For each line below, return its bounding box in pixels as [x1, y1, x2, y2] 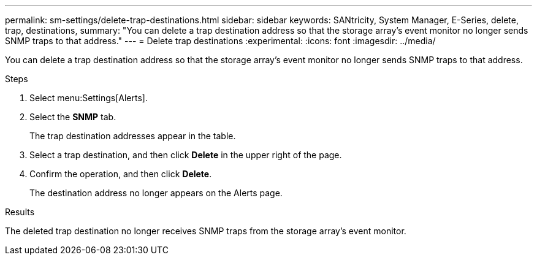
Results [5, 207, 35, 217]
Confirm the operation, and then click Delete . [29, 169, 212, 179]
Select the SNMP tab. [29, 112, 116, 122]
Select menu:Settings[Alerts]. [29, 93, 148, 103]
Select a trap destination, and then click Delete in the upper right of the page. [29, 150, 342, 160]
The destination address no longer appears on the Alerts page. [29, 188, 283, 198]
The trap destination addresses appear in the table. [29, 131, 236, 141]
